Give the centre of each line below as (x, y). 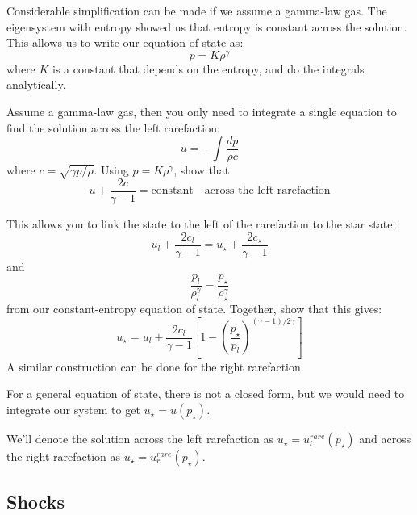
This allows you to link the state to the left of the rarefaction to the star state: (201, 224)
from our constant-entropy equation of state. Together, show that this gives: (194, 308)
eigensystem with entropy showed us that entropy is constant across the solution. (207, 26)
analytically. (36, 84)
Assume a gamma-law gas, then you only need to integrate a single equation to (202, 112)
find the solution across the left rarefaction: (113, 127)
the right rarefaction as (63, 456)
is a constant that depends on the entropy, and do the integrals (208, 68)
